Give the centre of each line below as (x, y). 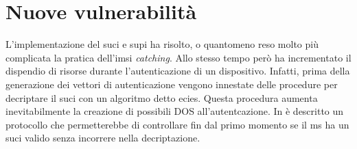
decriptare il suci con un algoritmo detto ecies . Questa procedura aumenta (162, 97)
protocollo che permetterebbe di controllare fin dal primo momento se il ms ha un (177, 124)
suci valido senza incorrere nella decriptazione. (103, 138)
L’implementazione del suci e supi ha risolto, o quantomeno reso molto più (162, 44)
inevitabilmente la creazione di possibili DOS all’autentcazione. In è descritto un (175, 111)
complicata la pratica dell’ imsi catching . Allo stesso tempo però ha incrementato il (178, 57)
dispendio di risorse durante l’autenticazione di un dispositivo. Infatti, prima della (178, 71)
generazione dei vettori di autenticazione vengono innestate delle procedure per (172, 84)
